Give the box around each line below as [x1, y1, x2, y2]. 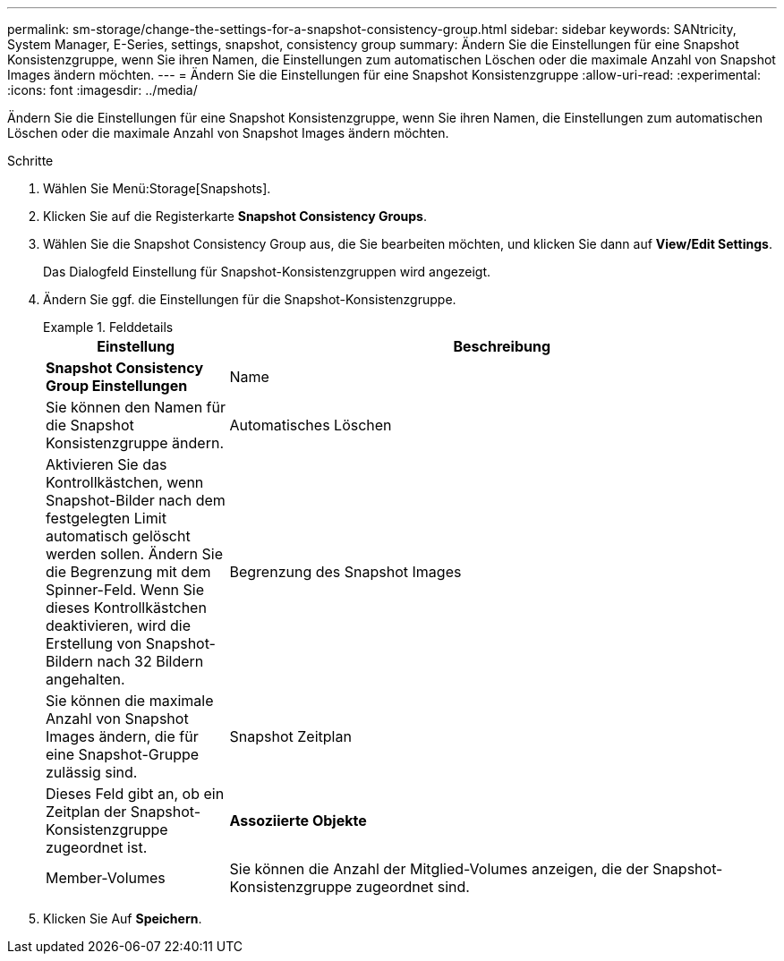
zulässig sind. [46, 763, 138, 781]
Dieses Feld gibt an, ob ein [46, 785, 225, 803]
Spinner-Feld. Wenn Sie [46, 581, 204, 599]
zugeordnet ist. [46, 838, 148, 856]
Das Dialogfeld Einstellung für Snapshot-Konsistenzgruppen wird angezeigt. [43, 264, 491, 279]
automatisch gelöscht [46, 527, 191, 545]
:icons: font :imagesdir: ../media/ [7, 82, 198, 98]
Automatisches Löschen [229, 416, 392, 434]
